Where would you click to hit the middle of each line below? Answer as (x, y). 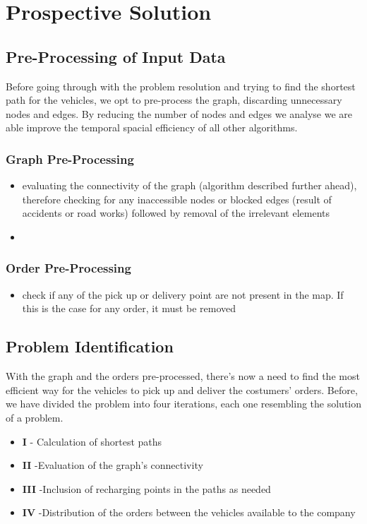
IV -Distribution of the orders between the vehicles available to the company (189, 512)
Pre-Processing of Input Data (116, 56)
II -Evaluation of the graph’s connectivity (113, 465)
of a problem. (35, 417)
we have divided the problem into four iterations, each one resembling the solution (183, 404)
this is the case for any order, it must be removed (129, 308)
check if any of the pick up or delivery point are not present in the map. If (183, 294)
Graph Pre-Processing (70, 159)
